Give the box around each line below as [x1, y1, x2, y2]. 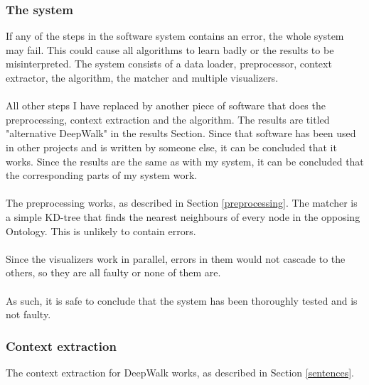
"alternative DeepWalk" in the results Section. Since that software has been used [6, 126, 356, 141]
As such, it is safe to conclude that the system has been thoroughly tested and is [6, 293, 358, 308]
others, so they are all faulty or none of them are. [6, 265, 221, 280]
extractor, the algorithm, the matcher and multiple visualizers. [6, 70, 279, 85]
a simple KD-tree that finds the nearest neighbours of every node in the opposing [6, 209, 360, 224]
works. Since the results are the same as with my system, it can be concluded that [6, 153, 364, 168]
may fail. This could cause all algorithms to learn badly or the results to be [6, 42, 334, 57]
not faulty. [6, 307, 51, 322]
